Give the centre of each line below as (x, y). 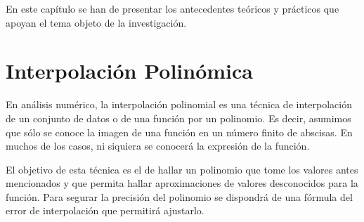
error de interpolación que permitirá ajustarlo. (105, 210)
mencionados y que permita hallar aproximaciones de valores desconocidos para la (182, 183)
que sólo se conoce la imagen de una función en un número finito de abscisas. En (179, 132)
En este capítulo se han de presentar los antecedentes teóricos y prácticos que (173, 8)
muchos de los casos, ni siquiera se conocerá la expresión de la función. (158, 146)
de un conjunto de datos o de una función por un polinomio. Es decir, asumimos (178, 118)
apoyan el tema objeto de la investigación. (96, 22)
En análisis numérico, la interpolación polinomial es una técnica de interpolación (179, 104)
